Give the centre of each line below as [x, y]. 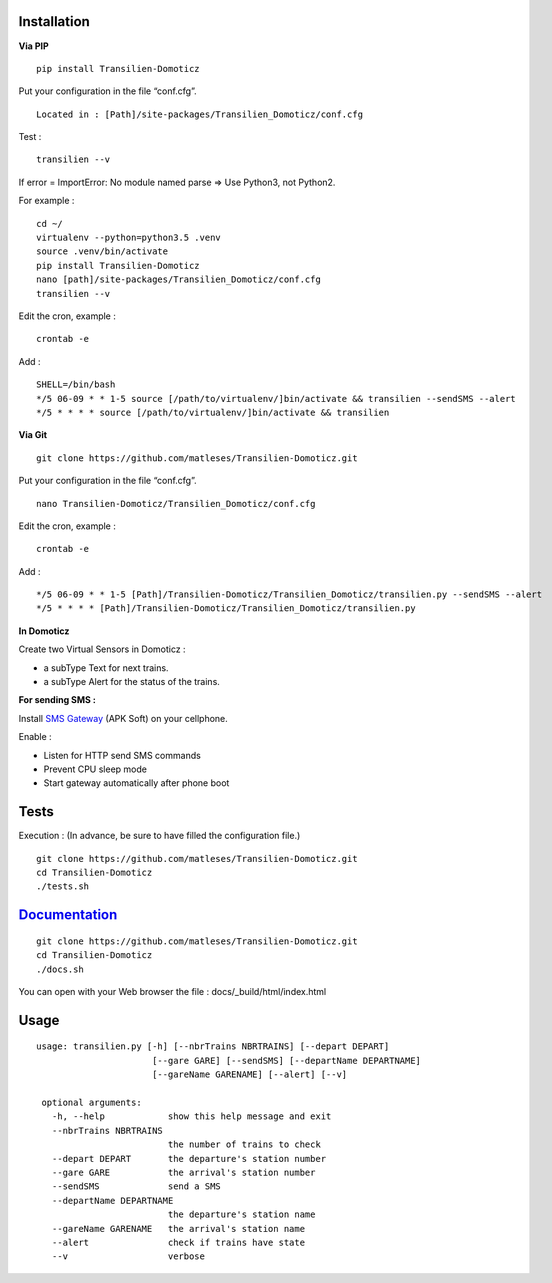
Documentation [68, 915]
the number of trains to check [244, 1144]
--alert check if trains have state [178, 1242]
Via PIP [33, 46]
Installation [54, 21]
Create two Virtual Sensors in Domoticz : [102, 649]
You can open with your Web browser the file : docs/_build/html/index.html [172, 992]
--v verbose [128, 1256]
